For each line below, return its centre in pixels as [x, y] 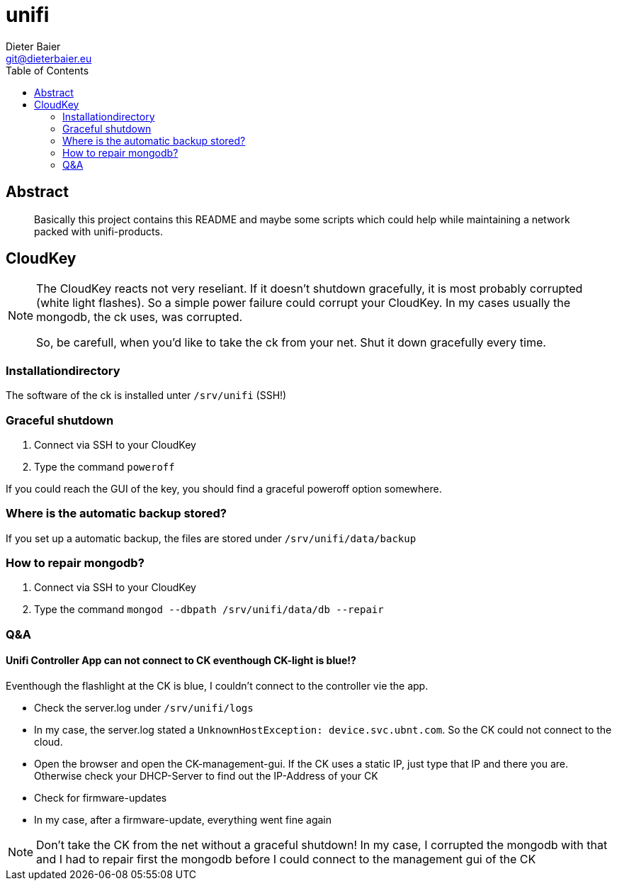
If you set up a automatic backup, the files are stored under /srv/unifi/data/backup [211, 538]
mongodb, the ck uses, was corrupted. [140, 317]
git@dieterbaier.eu [49, 58]
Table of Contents [47, 70]
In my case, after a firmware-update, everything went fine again [183, 820]
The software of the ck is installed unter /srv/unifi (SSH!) [146, 396]
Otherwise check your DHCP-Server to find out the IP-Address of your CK [206, 776]
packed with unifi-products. [98, 231]
